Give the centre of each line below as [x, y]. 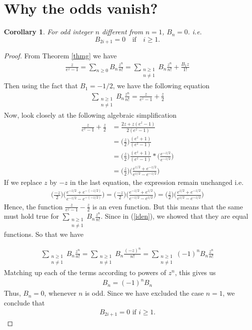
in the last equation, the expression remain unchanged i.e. [157, 182]
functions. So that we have [44, 234]
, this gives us [195, 272]
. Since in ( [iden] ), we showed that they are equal [175, 216]
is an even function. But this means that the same [168, 206]
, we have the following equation [161, 86]
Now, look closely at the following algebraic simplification [90, 115]
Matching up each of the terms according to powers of [85, 272]
